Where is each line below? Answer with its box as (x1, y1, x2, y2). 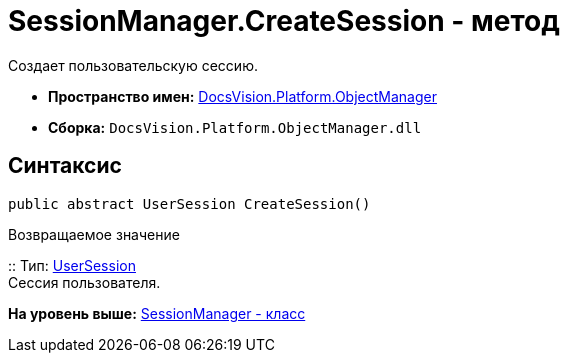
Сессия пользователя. (8, 273, 161, 291)
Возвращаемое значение (8, 225, 180, 243)
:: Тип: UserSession (8, 256, 136, 274)
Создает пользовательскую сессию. (8, 56, 258, 74)
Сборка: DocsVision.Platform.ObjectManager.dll (48, 118, 422, 136)
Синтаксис (8, 153, 122, 179)
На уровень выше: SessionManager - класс (8, 304, 306, 322)
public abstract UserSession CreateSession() (8, 195, 371, 212)
